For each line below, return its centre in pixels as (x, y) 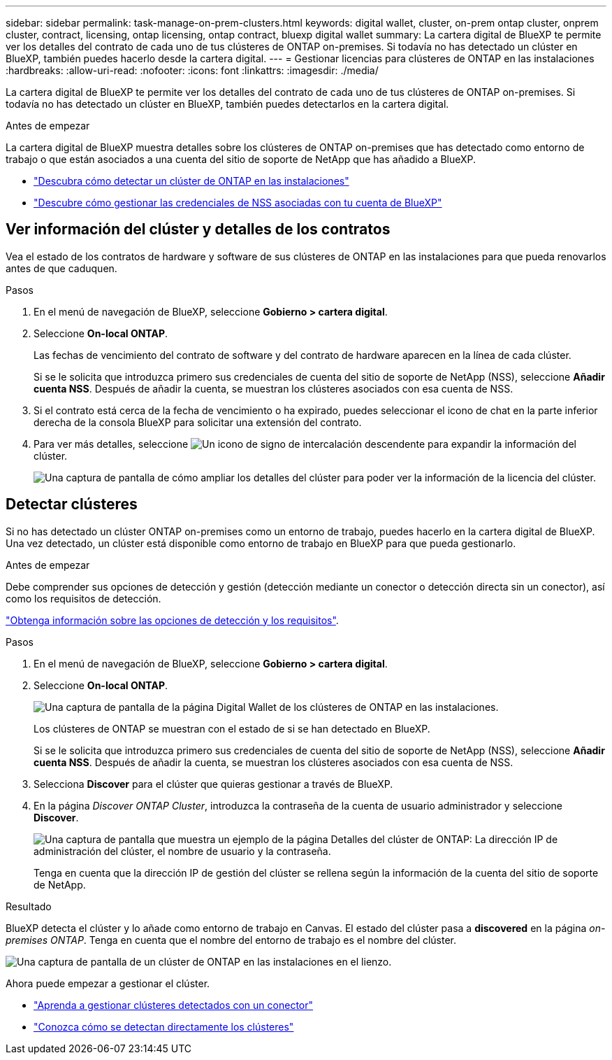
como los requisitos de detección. (83, 598)
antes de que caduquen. (61, 268)
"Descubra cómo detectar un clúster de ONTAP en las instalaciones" (191, 181)
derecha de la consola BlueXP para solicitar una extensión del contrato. (198, 422)
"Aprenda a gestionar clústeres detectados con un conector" (174, 1005)
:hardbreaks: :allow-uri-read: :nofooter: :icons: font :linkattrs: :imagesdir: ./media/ (192, 70)
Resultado (29, 906)
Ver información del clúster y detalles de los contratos (198, 229)
